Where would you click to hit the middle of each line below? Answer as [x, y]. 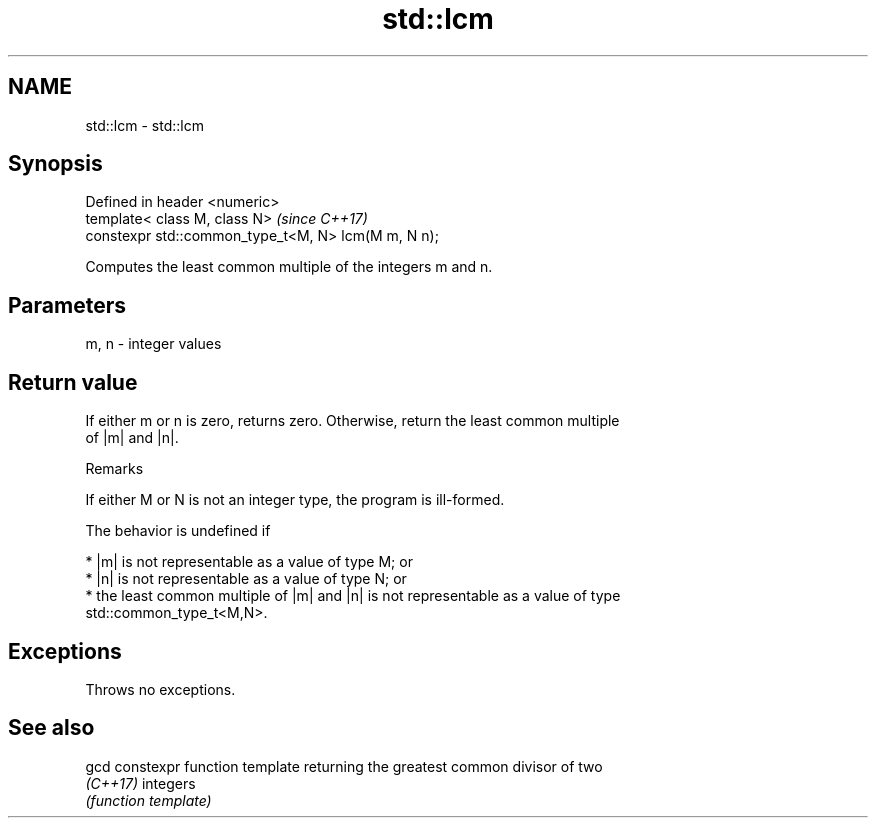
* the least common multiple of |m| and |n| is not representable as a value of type [353, 596]
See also [51, 728]
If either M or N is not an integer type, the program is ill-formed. [295, 500]
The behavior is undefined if [178, 531]
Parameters [67, 305]
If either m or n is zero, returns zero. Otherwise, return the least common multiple [352, 421]
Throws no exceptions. [160, 689]
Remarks [114, 469]
